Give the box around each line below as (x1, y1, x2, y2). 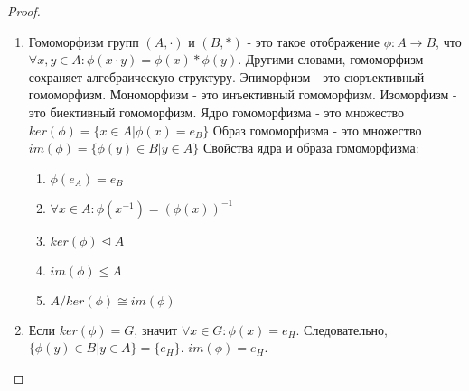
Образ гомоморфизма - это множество (212, 120, 422, 139)
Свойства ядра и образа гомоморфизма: (202, 138, 419, 157)
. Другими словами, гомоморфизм (238, 50, 424, 69)
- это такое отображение (247, 32, 380, 51)
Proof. (7, 2, 41, 20)
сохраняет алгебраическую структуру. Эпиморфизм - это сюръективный (28, 67, 425, 86)
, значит (134, 320, 178, 339)
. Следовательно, (295, 320, 388, 339)
